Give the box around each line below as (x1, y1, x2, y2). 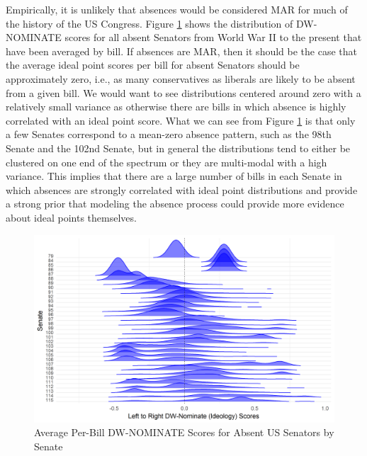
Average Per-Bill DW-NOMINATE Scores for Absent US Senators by (34, 425, 334, 440)
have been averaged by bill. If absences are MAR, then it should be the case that (6, 43, 357, 58)
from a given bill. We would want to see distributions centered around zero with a (6, 85, 361, 100)
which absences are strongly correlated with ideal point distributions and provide (6, 182, 358, 197)
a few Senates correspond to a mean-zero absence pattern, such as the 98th (6, 127, 332, 142)
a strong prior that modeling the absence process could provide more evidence (6, 196, 344, 211)
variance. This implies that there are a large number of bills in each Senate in (6, 169, 342, 183)
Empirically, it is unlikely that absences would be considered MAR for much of (6, 2, 348, 16)
